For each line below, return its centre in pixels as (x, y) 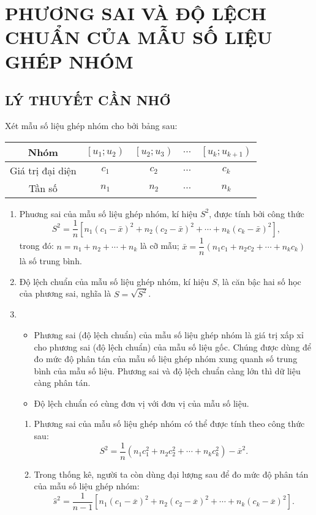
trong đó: (36, 246)
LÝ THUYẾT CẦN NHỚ (88, 100)
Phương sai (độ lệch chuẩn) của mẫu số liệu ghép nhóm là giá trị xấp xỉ (169, 334)
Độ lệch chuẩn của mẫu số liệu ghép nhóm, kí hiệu (114, 281)
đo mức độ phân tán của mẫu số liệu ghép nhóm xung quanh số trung (166, 359)
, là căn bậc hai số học (259, 281)
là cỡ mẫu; (160, 246)
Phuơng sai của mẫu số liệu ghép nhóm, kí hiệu (108, 213)
